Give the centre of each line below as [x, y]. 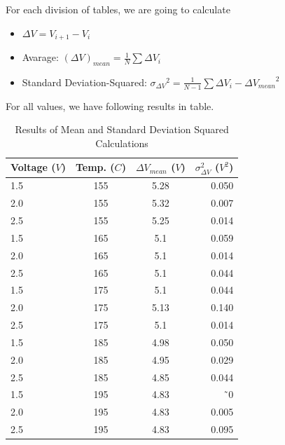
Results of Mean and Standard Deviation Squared [122, 129]
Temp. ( [95, 167]
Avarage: [40, 57]
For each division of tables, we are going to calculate [118, 9]
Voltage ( [33, 167]
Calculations [122, 143]
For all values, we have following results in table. [110, 105]
